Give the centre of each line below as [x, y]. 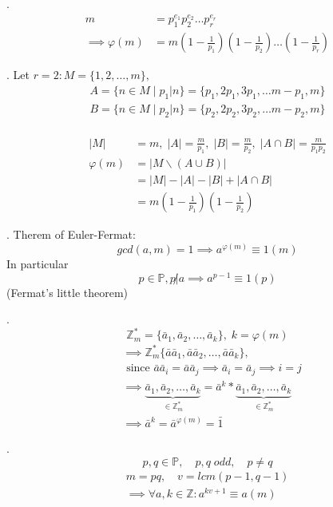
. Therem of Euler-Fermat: [71, 234]
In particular [38, 264]
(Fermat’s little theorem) [67, 292]
